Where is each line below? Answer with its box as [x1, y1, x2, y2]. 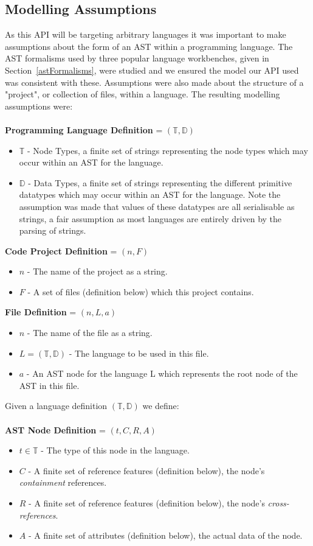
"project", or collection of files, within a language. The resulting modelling [5, 88, 280, 100]
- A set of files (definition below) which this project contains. [27, 285, 254, 298]
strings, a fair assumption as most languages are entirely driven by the [19, 212, 282, 225]
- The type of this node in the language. [41, 444, 190, 457]
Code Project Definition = [5, 244, 117, 257]
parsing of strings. [19, 224, 86, 237]
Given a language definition [5, 399, 108, 412]
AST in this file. [19, 379, 80, 391]
